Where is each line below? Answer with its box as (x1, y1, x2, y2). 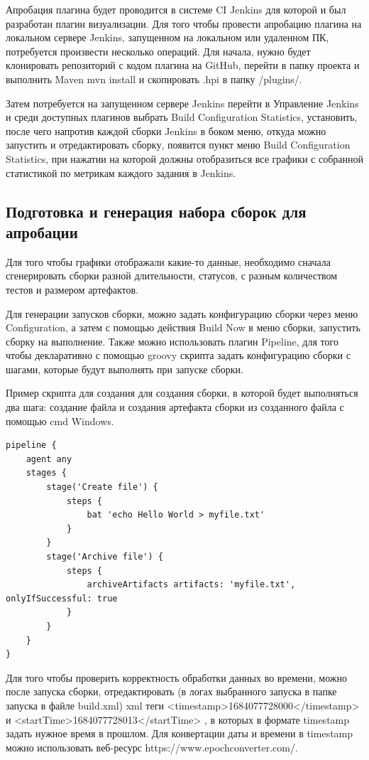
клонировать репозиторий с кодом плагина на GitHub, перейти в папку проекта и (6, 58, 360, 73)
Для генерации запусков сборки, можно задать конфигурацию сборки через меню (6, 306, 358, 321)
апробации (6, 220, 78, 242)
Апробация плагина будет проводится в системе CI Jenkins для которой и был (6, 2, 346, 16)
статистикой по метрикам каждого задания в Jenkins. (6, 165, 236, 180)
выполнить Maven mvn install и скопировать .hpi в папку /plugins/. (6, 71, 302, 86)
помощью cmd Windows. (6, 413, 114, 428)
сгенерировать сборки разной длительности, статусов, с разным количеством (6, 268, 338, 283)
